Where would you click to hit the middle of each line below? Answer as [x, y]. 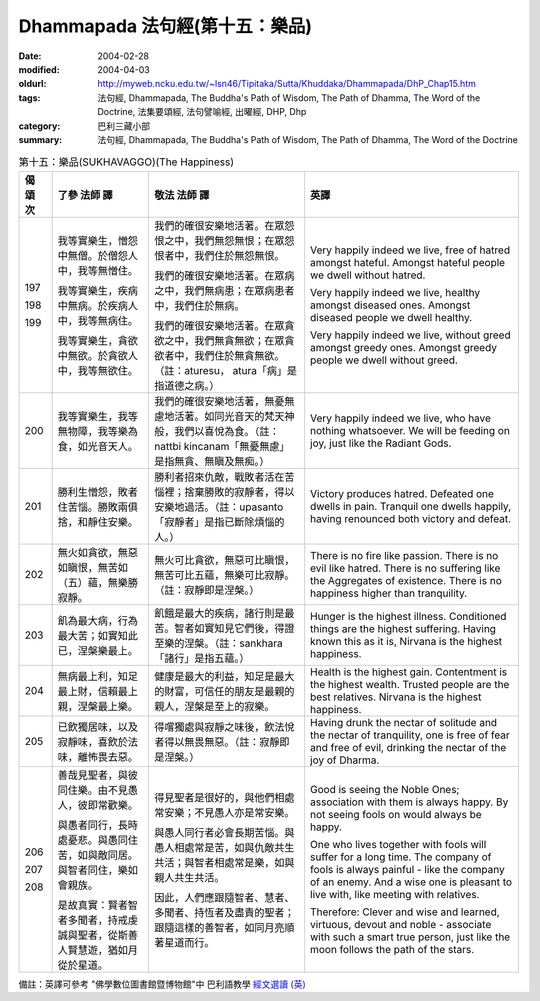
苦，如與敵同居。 [98, 855]
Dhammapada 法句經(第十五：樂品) [165, 26]
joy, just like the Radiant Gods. [381, 443]
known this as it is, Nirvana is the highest [406, 641]
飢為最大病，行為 [98, 620]
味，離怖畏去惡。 [98, 757]
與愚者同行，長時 [98, 825]
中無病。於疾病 [93, 305]
